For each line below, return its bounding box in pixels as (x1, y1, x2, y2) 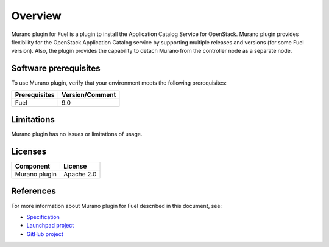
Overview (11, 9, 62, 23)
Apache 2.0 (63, 170, 97, 179)
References (11, 186, 56, 197)
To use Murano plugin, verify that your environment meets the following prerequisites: (11, 79, 227, 86)
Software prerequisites (11, 63, 101, 74)
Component (15, 162, 51, 170)
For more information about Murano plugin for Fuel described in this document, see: (11, 202, 222, 209)
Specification (26, 213, 60, 220)
